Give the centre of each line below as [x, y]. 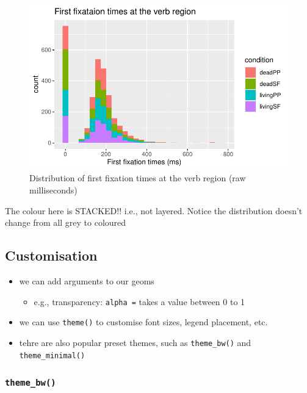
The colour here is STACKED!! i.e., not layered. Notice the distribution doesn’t [154, 210]
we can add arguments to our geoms [87, 280]
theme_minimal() [52, 355]
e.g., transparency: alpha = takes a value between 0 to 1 [139, 301]
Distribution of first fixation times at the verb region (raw [138, 178]
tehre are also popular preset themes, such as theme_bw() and [135, 342]
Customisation [51, 255]
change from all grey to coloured [66, 222]
